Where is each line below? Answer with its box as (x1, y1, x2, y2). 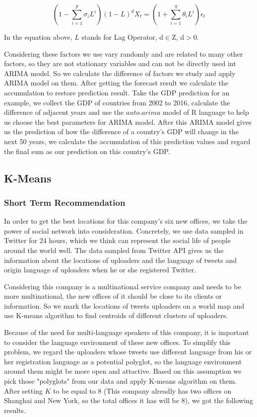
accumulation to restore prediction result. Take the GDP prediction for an (4, 87, 230, 97)
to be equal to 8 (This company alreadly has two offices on (53, 385, 232, 396)
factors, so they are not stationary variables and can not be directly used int (4, 58, 236, 69)
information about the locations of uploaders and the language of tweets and (4, 254, 237, 265)
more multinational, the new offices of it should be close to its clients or (4, 291, 222, 301)
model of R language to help (163, 107, 249, 117)
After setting (4, 385, 43, 396)
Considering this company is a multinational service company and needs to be (4, 281, 241, 291)
